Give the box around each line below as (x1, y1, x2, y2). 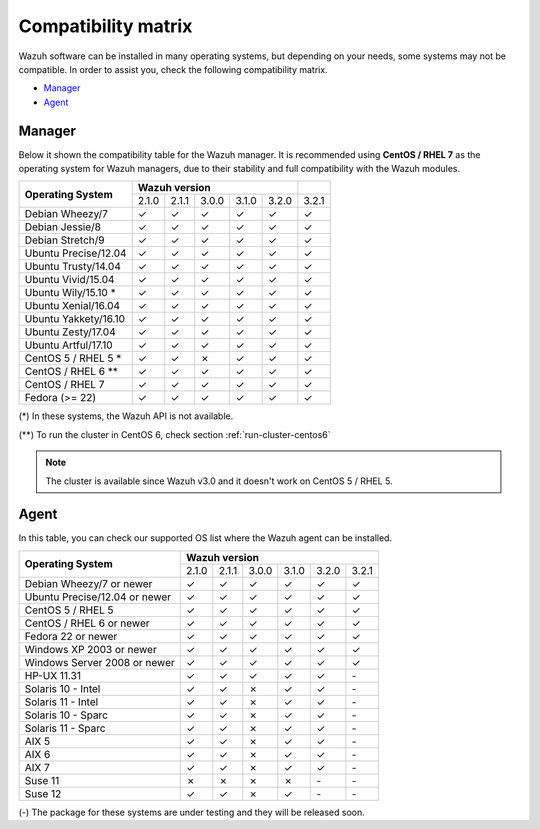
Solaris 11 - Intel (24, 695, 99, 709)
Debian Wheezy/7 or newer (24, 576, 153, 590)
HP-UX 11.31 (24, 668, 82, 682)
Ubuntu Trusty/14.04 (24, 260, 122, 274)
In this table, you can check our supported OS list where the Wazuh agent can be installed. (18, 532, 393, 544)
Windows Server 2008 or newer (24, 655, 175, 669)
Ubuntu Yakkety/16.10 (24, 312, 125, 326)
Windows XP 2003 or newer (24, 642, 157, 656)
